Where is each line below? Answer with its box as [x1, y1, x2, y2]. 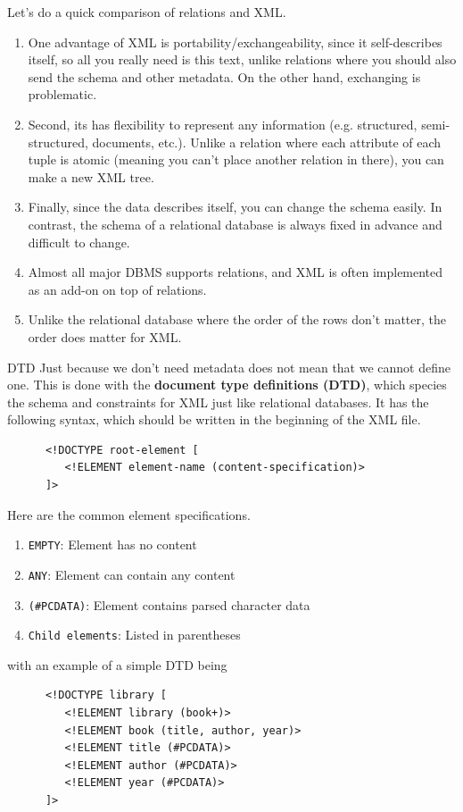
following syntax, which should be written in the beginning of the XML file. [7, 410, 421, 429]
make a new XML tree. [28, 167, 154, 186]
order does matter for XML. [28, 327, 182, 346]
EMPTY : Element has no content [28, 535, 197, 554]
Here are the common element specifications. [7, 505, 251, 523]
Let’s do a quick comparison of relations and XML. [7, 3, 286, 21]
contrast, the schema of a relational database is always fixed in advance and [28, 214, 442, 233]
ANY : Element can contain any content [28, 565, 236, 583]
